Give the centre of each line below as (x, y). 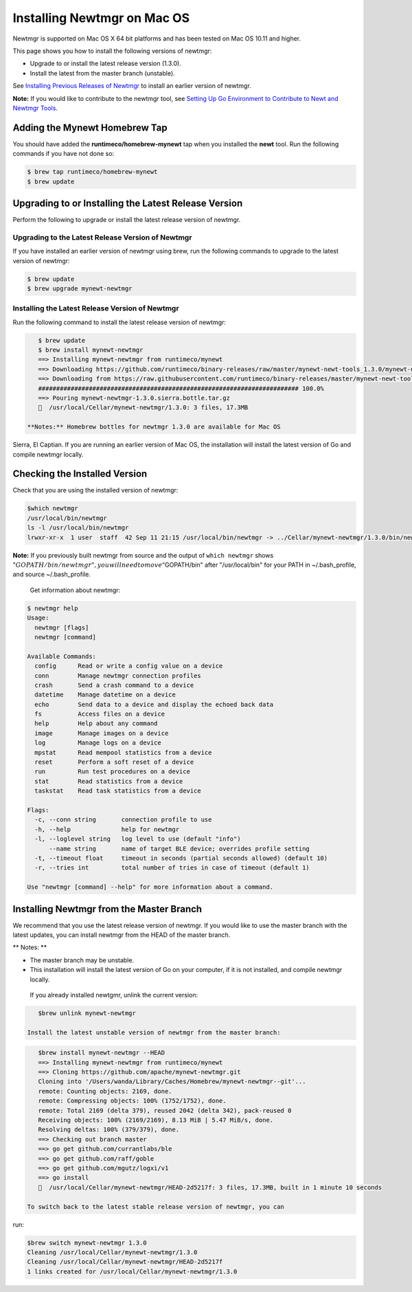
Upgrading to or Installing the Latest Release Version (128, 203)
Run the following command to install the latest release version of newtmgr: (119, 322)
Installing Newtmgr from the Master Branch (107, 909)
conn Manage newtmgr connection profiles (118, 676)
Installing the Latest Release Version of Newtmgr (96, 308)
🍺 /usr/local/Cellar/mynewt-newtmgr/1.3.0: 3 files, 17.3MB (143, 408)
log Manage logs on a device (98, 743)
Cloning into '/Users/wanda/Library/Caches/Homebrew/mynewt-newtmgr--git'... (172, 1081)
